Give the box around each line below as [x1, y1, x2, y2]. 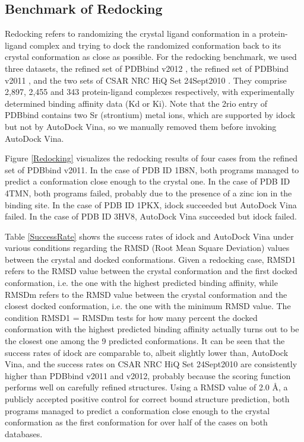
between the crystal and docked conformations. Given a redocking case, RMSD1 [5, 253, 296, 265]
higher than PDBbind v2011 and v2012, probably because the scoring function [5, 369, 291, 381]
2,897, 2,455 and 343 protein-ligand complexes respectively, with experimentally [5, 85, 294, 98]
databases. [5, 427, 43, 440]
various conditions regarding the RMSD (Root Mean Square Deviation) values [5, 241, 290, 254]
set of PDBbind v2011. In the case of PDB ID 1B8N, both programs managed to [5, 163, 299, 176]
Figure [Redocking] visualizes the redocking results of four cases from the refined [5, 152, 298, 164]
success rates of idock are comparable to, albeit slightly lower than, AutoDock [5, 346, 289, 358]
